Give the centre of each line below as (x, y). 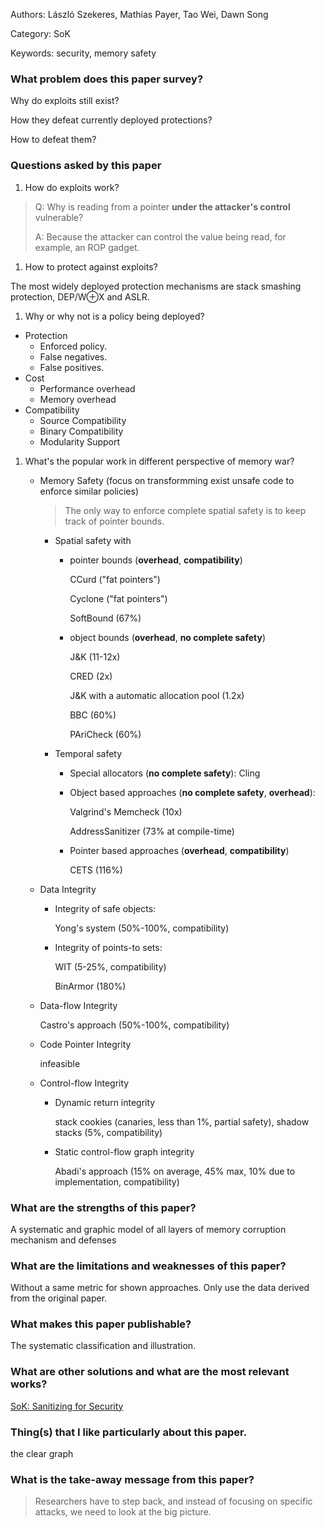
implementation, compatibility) (117, 1181)
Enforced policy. (73, 346)
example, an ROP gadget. (87, 247)
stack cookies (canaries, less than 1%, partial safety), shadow (182, 1121)
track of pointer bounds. (114, 521)
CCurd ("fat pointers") (115, 579)
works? (29, 1384)
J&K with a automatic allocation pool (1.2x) (157, 695)
